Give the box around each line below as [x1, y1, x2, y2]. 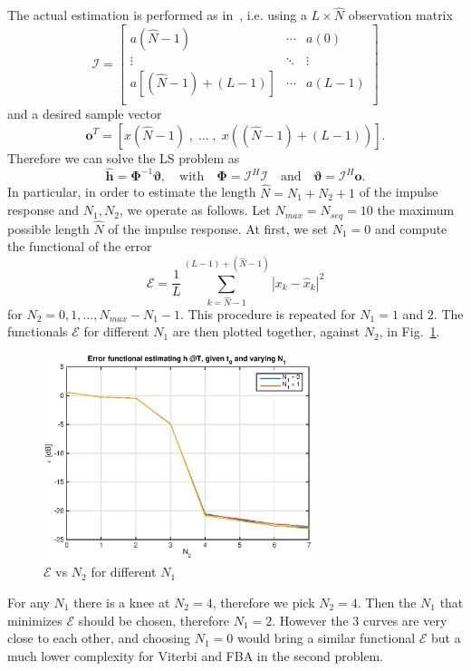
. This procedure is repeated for [180, 304, 356, 323]
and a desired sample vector [7, 103, 162, 122]
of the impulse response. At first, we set [108, 219, 329, 238]
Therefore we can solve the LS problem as [7, 148, 240, 167]
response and [7, 200, 80, 219]
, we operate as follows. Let [119, 200, 271, 219]
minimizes [7, 610, 62, 629]
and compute [374, 219, 447, 238]
